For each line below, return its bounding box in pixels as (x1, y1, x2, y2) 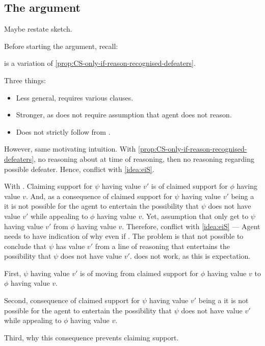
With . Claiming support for (4, 181, 93, 191)
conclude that (4, 240, 47, 251)
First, (4, 267, 21, 278)
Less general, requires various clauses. (16, 92, 134, 103)
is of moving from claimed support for (79, 267, 199, 278)
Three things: (4, 75, 46, 85)
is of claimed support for (151, 181, 228, 191)
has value (56, 240, 85, 251)
